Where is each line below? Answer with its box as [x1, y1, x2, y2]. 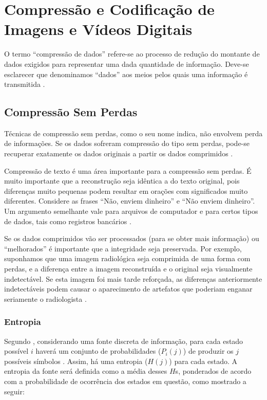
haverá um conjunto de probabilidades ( [35, 346, 161, 356]
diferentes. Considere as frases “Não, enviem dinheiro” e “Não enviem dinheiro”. [4, 195, 255, 206]
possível [4, 346, 29, 356]
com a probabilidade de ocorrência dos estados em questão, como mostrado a [4, 375, 246, 386]
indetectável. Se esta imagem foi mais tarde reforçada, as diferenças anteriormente [4, 273, 262, 284]
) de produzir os [183, 346, 234, 356]
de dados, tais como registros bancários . [4, 215, 131, 226]
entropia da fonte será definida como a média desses [4, 366, 167, 376]
